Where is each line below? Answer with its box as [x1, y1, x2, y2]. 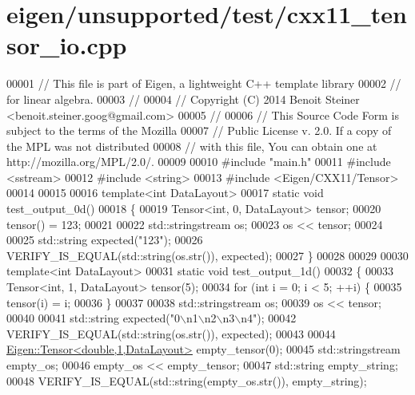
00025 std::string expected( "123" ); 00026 [6, 231, 203, 248]
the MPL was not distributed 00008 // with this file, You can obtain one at [6, 137, 377, 154]
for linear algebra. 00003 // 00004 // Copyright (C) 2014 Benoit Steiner [6, 90, 360, 107]
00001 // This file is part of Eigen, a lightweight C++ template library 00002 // [6, 75, 401, 92]
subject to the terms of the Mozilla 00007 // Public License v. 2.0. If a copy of [6, 122, 392, 139]
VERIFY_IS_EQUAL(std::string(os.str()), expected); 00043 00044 [6, 325, 336, 342]
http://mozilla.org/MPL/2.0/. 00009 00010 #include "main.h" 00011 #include [6, 153, 391, 170]
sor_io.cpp [6, 29, 127, 61]
